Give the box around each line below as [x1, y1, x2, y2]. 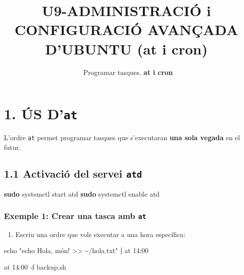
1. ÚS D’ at [4, 104, 78, 124]
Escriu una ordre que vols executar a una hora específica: [15, 229, 186, 239]
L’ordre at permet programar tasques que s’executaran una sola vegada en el [4, 132, 240, 143]
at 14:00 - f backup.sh [4, 261, 67, 272]
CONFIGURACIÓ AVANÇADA [15, 19, 238, 39]
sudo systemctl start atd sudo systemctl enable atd [4, 189, 160, 199]
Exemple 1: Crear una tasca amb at [4, 209, 146, 221]
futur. [4, 142, 21, 152]
